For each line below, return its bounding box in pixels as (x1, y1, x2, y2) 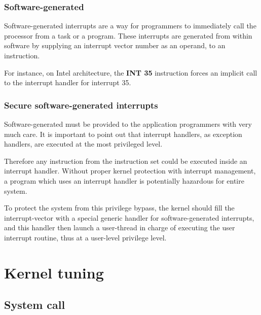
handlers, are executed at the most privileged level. (4, 138, 163, 149)
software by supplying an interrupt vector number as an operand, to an (4, 40, 226, 51)
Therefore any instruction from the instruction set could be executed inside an (4, 155, 247, 166)
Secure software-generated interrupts (4, 98, 158, 111)
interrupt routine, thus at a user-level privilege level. (4, 232, 167, 242)
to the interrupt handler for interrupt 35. (4, 77, 131, 88)
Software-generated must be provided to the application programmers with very (4, 119, 252, 129)
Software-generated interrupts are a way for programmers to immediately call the (4, 20, 256, 31)
